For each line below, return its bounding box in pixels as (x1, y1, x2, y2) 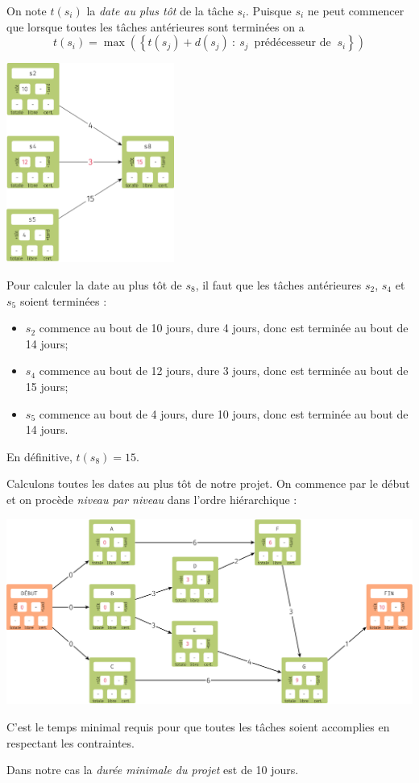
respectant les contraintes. (6, 734, 135, 751)
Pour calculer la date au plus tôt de (6, 276, 182, 293)
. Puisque (246, 2, 292, 19)
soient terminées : (19, 292, 107, 309)
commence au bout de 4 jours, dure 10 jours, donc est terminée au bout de (39, 405, 409, 422)
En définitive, (6, 448, 73, 464)
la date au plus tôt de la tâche (86, 2, 234, 19)
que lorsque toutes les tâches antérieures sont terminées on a (6, 18, 305, 35)
